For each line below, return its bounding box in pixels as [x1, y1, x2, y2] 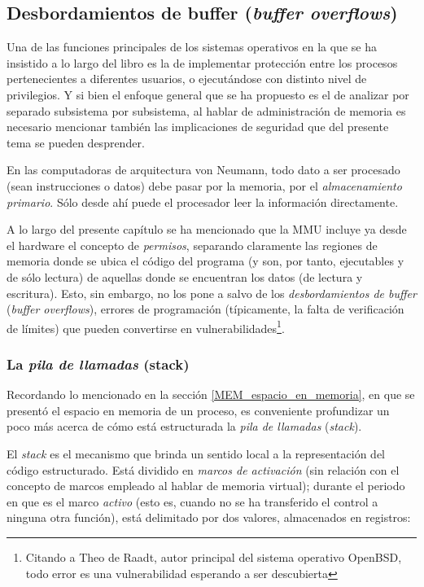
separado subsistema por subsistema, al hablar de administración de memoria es [7, 102, 406, 119]
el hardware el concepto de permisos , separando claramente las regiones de [7, 236, 378, 253]
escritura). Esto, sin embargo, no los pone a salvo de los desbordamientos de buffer [7, 284, 417, 301]
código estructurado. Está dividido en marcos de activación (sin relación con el [7, 461, 400, 478]
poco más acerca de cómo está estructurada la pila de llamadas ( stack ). [7, 418, 362, 435]
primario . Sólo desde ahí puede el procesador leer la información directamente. [7, 193, 399, 210]
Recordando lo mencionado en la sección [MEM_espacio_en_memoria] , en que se [7, 386, 415, 403]
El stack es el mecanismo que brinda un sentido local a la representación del [7, 445, 386, 462]
